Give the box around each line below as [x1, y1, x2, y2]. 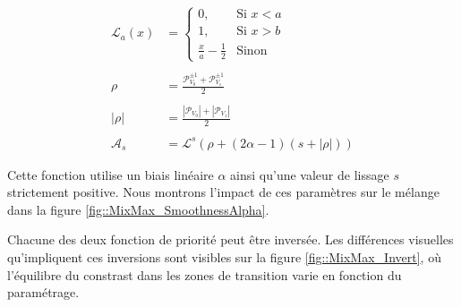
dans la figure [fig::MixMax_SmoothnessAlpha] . [7, 200, 269, 218]
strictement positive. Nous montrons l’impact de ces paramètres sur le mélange [7, 183, 440, 201]
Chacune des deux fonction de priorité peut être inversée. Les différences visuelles [7, 230, 454, 249]
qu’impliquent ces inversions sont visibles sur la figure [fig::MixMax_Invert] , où [7, 248, 441, 266]
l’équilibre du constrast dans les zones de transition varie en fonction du [7, 265, 402, 284]
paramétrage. [7, 283, 80, 302]
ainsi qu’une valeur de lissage [230, 165, 389, 183]
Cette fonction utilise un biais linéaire [7, 165, 214, 183]
